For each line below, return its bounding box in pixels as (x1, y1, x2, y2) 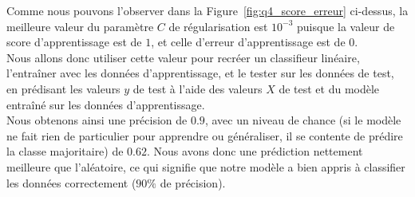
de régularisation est (168, 18, 268, 34)
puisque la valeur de (296, 18, 395, 34)
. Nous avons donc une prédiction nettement (147, 143, 363, 160)
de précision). (160, 174, 226, 191)
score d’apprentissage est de (6, 33, 142, 50)
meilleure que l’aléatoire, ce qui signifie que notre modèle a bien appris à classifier (6, 158, 405, 175)
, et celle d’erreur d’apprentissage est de (151, 33, 346, 50)
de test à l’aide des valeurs (132, 80, 263, 97)
